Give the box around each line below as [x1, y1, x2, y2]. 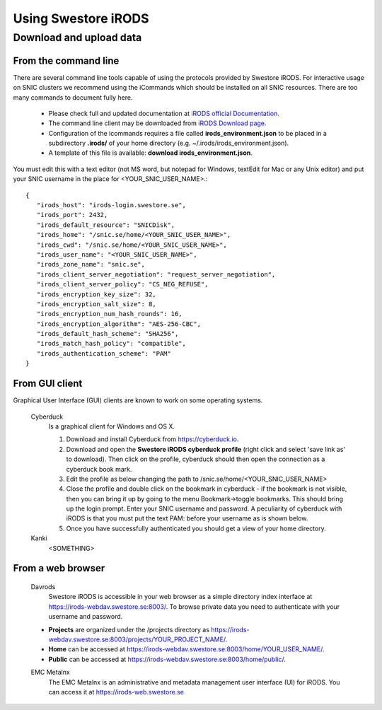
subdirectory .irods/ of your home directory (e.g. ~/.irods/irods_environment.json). [48, 139, 289, 148]
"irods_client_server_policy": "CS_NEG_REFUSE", [36, 280, 209, 289]
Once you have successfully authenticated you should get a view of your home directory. [66, 524, 327, 532]
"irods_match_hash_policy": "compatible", [36, 339, 187, 348]
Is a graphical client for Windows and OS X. [48, 421, 175, 431]
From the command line [13, 54, 120, 66]
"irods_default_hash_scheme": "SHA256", [36, 330, 179, 338]
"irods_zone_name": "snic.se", [36, 260, 145, 269]
